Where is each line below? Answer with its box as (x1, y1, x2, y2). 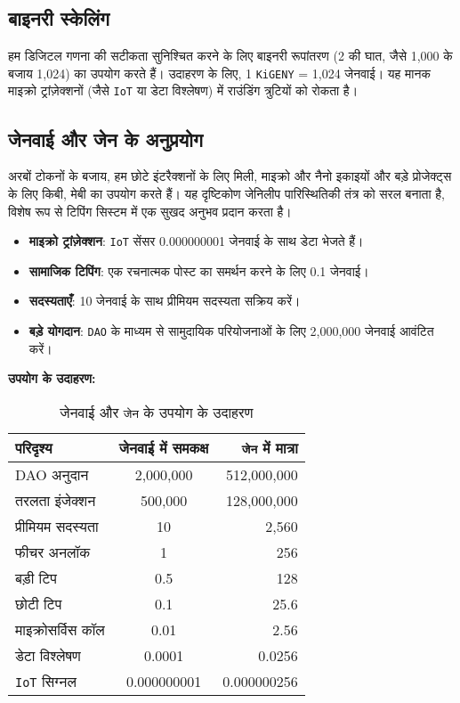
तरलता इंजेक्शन (15, 489, 96, 511)
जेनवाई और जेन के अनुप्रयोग (8, 125, 203, 152)
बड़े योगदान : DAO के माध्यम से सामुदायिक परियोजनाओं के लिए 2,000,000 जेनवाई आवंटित (28, 321, 434, 339)
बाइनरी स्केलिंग (8, 4, 110, 32)
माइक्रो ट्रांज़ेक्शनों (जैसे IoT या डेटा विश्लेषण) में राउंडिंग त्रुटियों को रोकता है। (8, 81, 359, 100)
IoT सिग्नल (15, 670, 77, 691)
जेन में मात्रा (241, 437, 298, 458)
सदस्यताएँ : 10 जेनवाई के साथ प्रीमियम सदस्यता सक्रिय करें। (28, 291, 301, 310)
